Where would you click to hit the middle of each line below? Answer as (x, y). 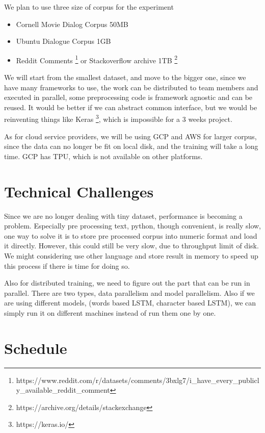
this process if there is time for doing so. (67, 265)
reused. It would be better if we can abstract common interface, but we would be (131, 107)
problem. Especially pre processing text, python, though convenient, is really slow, (132, 226)
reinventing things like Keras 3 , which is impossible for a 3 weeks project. (118, 118)
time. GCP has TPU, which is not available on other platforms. (103, 156)
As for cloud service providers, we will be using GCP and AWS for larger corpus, (130, 136)
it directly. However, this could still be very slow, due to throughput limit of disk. (131, 246)
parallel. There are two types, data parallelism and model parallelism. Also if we (129, 292)
